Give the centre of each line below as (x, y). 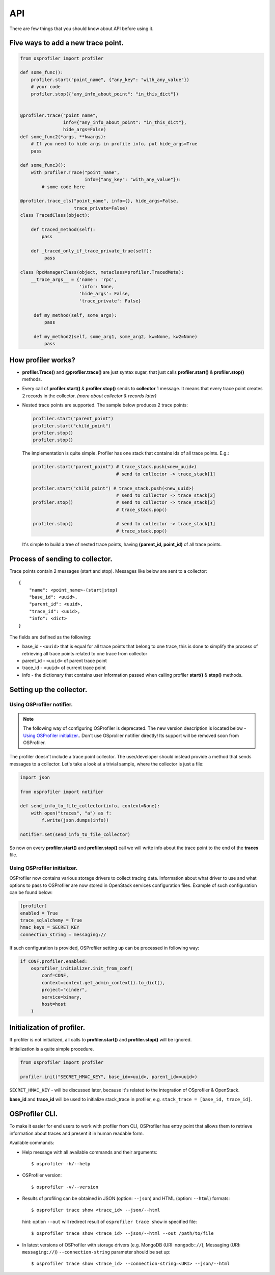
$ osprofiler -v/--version (65, 1187)
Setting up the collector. (48, 689)
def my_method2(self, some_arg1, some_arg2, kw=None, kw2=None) (115, 336)
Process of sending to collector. (61, 559)
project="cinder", (64, 990)
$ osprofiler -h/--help (61, 1164)
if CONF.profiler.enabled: (54, 961)
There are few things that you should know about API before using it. (81, 29)
